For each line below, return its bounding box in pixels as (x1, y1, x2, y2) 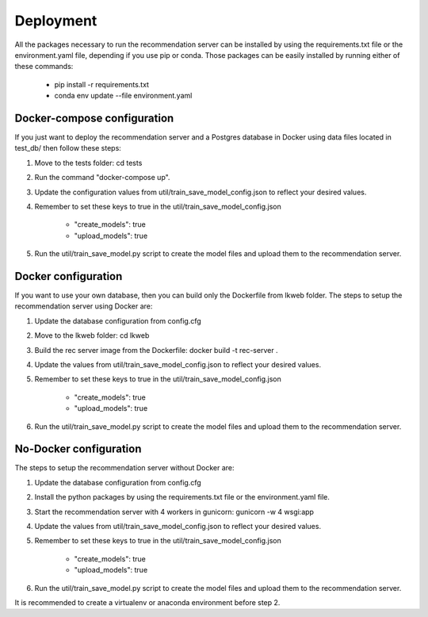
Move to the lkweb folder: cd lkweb (34, 331, 150, 340)
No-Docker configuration (14, 443, 142, 456)
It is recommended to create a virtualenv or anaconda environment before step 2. (14, 597, 281, 607)
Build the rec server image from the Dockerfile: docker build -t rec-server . (34, 345, 278, 354)
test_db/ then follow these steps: (14, 144, 122, 153)
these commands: (14, 62, 74, 71)
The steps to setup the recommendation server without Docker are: (14, 463, 235, 473)
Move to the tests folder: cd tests (34, 158, 143, 167)
